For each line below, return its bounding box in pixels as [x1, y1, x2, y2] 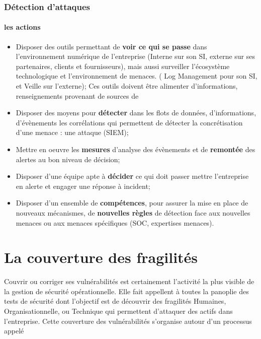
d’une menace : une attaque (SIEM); [16, 127, 129, 138]
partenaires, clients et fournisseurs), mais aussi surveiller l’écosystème [16, 60, 230, 71]
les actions [4, 22, 41, 32]
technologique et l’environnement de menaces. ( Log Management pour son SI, [16, 71, 257, 81]
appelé [4, 325, 24, 336]
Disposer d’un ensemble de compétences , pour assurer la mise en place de [16, 197, 248, 208]
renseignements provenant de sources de [16, 90, 139, 101]
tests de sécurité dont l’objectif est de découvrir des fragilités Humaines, [4, 296, 226, 306]
